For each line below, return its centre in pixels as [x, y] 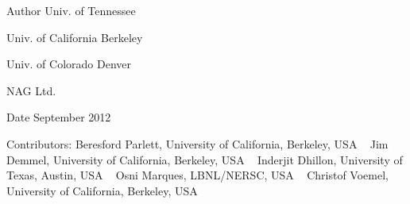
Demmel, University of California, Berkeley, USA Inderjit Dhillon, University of [205, 159]
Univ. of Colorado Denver [69, 64]
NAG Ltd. [31, 90]
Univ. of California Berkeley [75, 37]
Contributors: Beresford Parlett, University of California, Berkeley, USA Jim [197, 143]
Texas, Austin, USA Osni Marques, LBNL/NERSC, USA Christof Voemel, [197, 175]
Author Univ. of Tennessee [71, 10]
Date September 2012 [59, 117]
